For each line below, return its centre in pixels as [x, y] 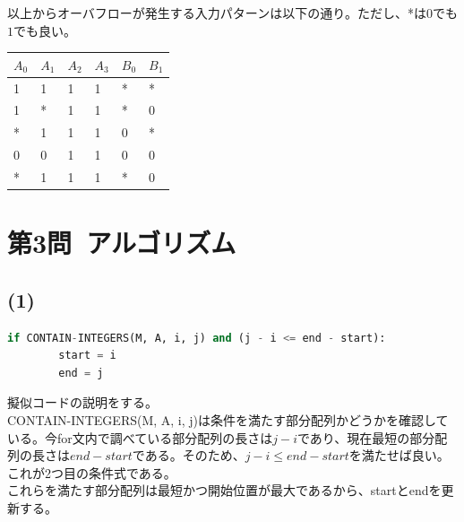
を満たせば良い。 [399, 455]
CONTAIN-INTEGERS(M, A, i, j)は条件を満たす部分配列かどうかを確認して [228, 419]
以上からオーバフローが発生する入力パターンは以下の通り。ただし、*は [217, 13]
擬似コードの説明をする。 [82, 402]
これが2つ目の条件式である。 [92, 472]
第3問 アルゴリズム [122, 243]
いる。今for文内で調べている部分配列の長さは [140, 437]
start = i [87, 356]
